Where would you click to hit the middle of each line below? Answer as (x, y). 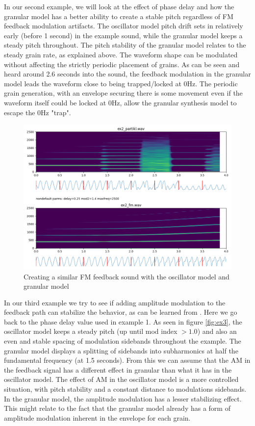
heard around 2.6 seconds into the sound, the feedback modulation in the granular (127, 74)
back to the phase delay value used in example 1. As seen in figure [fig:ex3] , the (123, 321)
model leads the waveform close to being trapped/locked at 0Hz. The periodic (121, 83)
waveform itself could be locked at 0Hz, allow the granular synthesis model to (120, 102)
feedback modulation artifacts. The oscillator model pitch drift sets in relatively (124, 26)
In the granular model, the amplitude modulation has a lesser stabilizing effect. (123, 398)
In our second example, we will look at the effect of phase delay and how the (119, 6)
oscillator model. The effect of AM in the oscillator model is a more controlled (121, 379)
